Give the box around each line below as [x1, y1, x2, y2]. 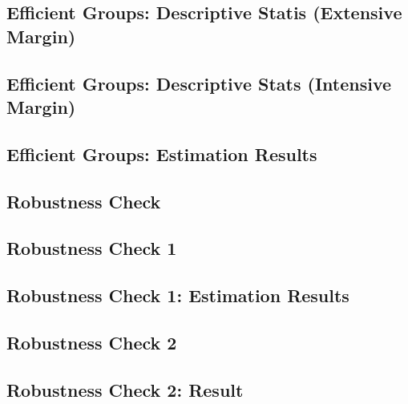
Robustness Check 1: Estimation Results [6, 283, 349, 308]
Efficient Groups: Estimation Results [6, 141, 317, 166]
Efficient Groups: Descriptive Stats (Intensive [6, 71, 392, 95]
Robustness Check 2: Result [6, 377, 244, 402]
